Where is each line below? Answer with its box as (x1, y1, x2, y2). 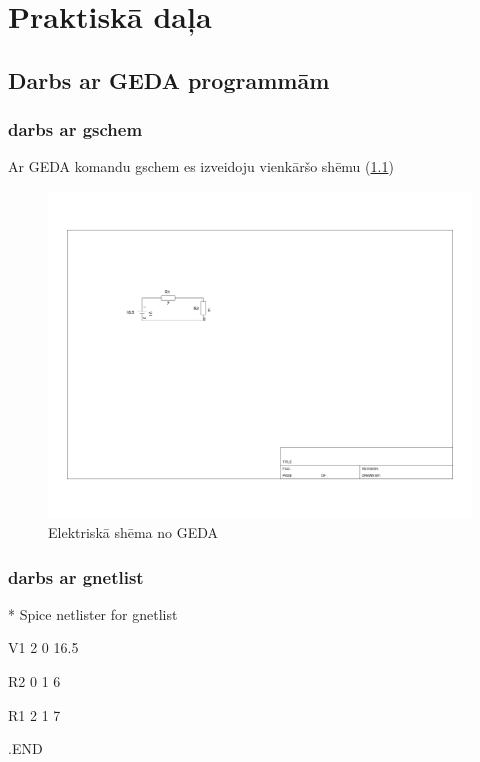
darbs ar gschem (8, 117, 143, 142)
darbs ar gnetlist (8, 564, 144, 589)
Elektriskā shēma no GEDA (48, 522, 219, 543)
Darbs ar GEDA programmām (8, 64, 330, 95)
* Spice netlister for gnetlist (8, 603, 178, 624)
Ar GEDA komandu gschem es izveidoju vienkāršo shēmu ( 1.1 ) (8, 156, 394, 177)
